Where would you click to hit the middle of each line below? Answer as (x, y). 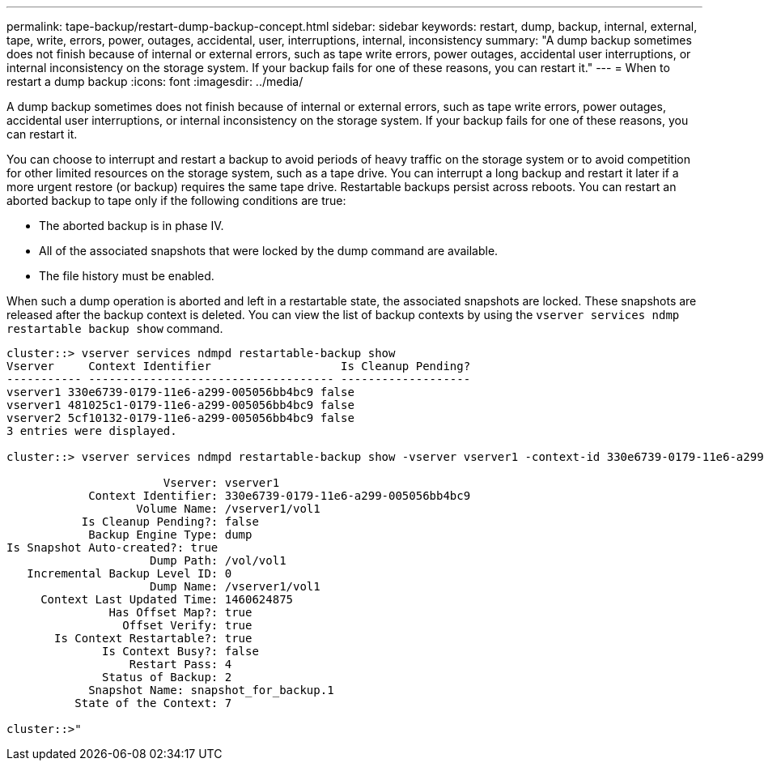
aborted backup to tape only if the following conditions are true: (176, 200)
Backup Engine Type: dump (170, 535)
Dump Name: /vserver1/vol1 (235, 586)
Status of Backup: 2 (167, 677)
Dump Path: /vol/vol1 (218, 560)
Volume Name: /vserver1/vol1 (228, 509)
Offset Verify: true (187, 625)
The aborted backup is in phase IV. (132, 226)
